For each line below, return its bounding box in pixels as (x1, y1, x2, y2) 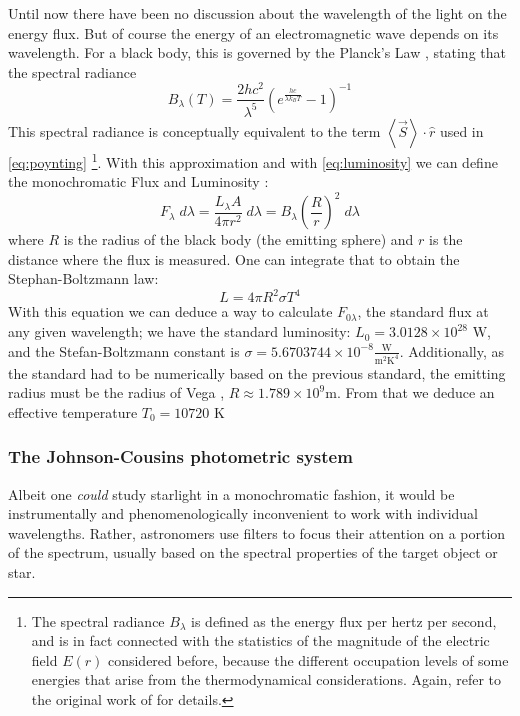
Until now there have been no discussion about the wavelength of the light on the (8, 3, 507, 23)
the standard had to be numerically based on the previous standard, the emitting (8, 362, 506, 383)
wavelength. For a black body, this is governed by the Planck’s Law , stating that (8, 42, 506, 63)
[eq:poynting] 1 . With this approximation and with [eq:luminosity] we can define (8, 148, 498, 172)
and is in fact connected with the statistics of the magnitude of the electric (31, 630, 490, 651)
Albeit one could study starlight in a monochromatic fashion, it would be (8, 483, 455, 504)
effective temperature (8, 401, 138, 422)
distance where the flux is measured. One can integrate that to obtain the (8, 248, 460, 269)
